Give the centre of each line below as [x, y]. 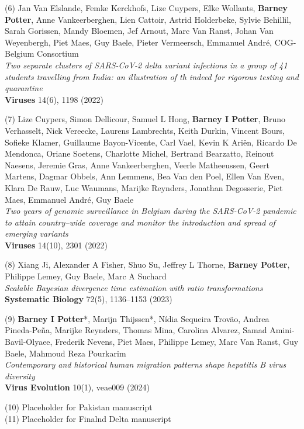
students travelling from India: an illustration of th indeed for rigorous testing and [152, 76]
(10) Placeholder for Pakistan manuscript [79, 407]
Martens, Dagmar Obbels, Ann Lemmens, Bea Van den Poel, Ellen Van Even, [144, 176]
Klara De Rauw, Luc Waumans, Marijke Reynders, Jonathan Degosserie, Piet [144, 187]
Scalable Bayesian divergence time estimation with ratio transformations [134, 287]
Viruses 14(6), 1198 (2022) [54, 99]
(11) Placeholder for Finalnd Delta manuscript [88, 418]
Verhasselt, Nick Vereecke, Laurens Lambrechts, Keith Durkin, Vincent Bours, [145, 130]
